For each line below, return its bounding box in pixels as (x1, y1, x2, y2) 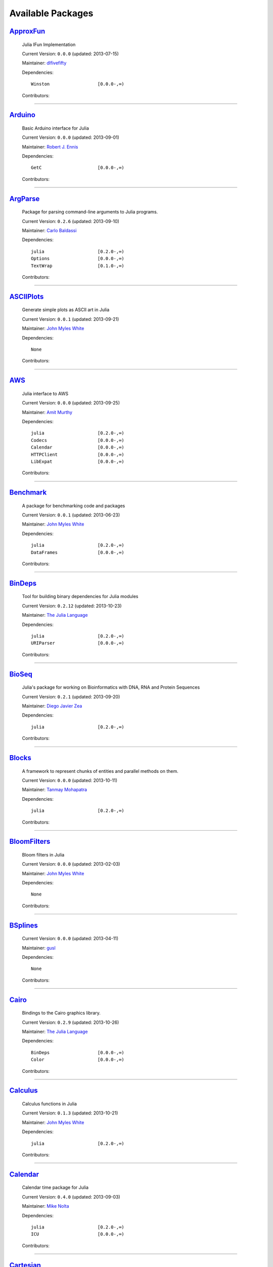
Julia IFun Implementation (22, 41, 76, 48)
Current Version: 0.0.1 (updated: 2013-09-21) (22, 316, 119, 322)
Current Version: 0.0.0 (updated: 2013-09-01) (22, 134, 120, 140)
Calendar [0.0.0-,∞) (31, 444, 125, 451)
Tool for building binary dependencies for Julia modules (22, 593, 139, 600)
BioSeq (9, 669, 32, 679)
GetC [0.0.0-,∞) (31, 165, 125, 171)
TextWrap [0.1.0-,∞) (31, 263, 125, 269)
